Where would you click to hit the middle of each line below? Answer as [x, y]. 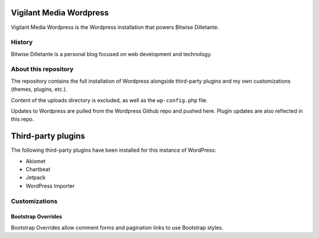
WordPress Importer [50, 185]
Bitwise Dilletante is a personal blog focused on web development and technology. [111, 54]
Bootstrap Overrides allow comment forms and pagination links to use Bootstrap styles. [117, 227]
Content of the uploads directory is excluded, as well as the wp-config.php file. [109, 100]
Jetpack [35, 178]
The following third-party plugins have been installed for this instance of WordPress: [114, 150]
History [22, 43]
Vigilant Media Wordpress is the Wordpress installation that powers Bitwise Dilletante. [115, 27]
